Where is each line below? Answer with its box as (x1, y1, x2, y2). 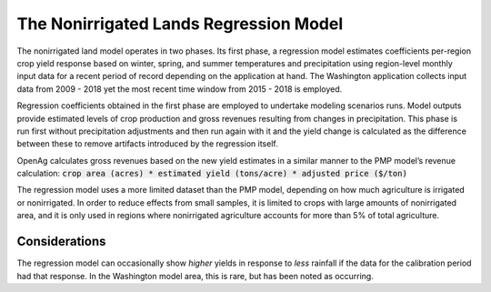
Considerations (16, 234, 106, 249)
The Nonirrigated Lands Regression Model (16, 14, 344, 34)
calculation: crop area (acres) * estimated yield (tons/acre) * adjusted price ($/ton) (16, 168, 408, 179)
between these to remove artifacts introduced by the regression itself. (16, 138, 278, 149)
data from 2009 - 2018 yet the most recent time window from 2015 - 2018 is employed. (16, 83, 343, 95)
